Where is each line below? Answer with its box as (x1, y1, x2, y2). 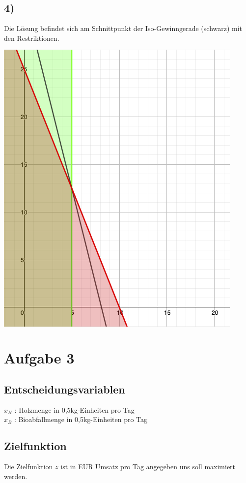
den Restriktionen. (4, 32, 59, 43)
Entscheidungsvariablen (4, 381, 125, 396)
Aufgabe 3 (4, 348, 75, 368)
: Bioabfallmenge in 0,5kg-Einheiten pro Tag (14, 414, 148, 424)
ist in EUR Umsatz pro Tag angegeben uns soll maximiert (60, 461, 236, 471)
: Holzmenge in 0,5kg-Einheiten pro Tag (14, 404, 135, 415)
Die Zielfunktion (4, 461, 53, 471)
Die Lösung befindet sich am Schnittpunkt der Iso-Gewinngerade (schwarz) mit (4, 23, 243, 33)
